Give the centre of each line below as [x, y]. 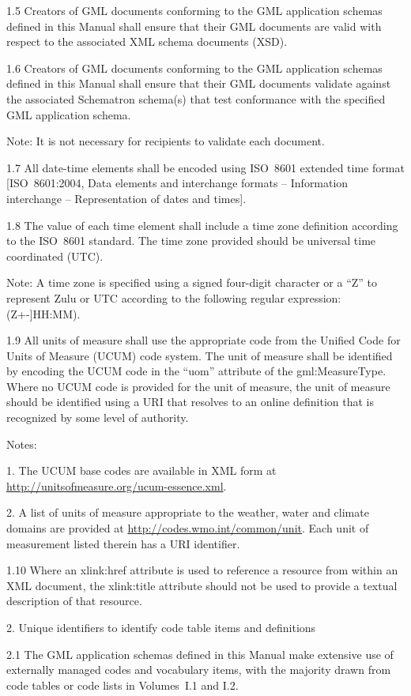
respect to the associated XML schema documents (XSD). [147, 41]
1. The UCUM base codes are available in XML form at [141, 470]
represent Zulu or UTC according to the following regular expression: [174, 297]
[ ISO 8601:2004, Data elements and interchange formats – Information [177, 183]
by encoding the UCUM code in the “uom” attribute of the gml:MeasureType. [196, 371]
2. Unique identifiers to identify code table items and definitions [161, 627]
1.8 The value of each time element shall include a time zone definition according [202, 225]
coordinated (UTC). [55, 256]
